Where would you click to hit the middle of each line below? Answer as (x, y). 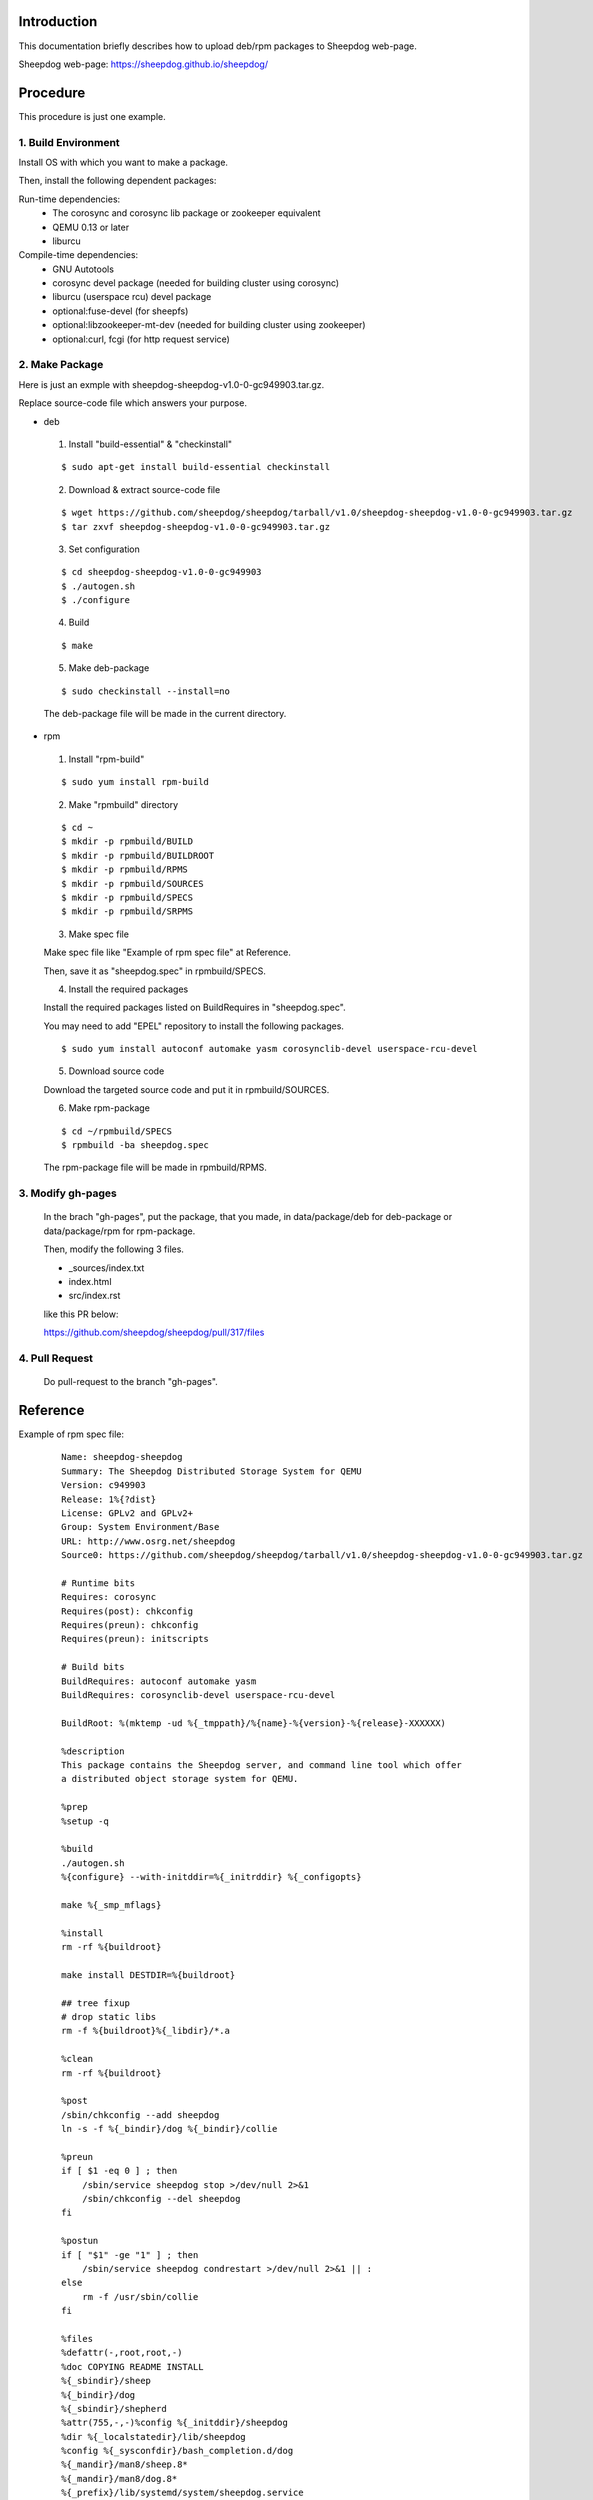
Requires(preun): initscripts (135, 1639)
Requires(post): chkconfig (127, 1611)
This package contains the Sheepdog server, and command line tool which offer (261, 1764)
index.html (90, 1281)
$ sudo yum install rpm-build (135, 782)
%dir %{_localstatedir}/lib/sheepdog (154, 2436)
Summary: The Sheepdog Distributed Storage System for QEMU (211, 1471)
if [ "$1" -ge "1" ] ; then (130, 2254)
